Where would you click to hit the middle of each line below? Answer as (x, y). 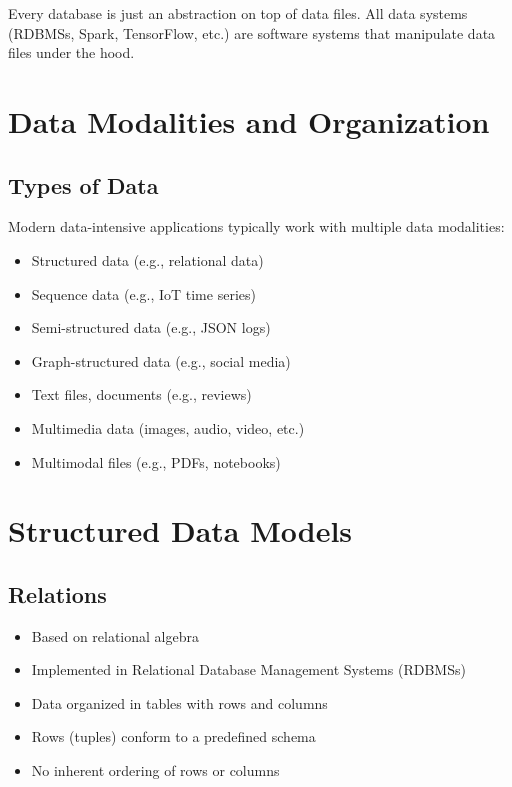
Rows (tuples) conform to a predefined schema (173, 736)
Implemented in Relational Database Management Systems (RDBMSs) (248, 669)
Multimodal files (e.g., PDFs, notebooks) (156, 461)
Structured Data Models (180, 530)
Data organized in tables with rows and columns (179, 702)
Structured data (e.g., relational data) (147, 259)
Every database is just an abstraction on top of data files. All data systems (238, 13)
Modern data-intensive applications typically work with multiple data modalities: (256, 226)
